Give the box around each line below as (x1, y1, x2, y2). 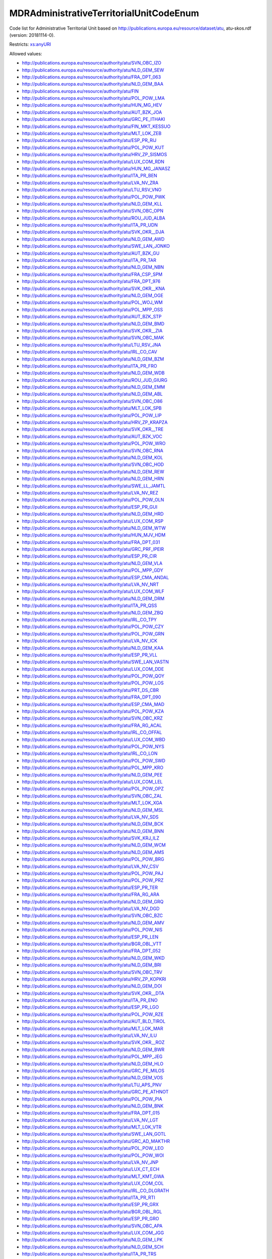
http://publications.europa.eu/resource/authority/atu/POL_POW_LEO (22, 1145, 164, 1151)
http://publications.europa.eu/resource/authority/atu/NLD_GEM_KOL (22, 454, 163, 460)
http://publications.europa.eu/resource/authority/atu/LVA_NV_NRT (22, 582, 159, 588)
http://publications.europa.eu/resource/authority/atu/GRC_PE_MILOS (22, 1068, 165, 1074)
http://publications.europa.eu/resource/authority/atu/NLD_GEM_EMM (22, 384, 165, 390)
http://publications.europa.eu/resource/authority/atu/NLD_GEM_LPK (22, 1237, 163, 1243)
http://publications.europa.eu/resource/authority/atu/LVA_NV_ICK (22, 638, 158, 644)
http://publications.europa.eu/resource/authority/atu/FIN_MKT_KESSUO (22, 123, 171, 129)
